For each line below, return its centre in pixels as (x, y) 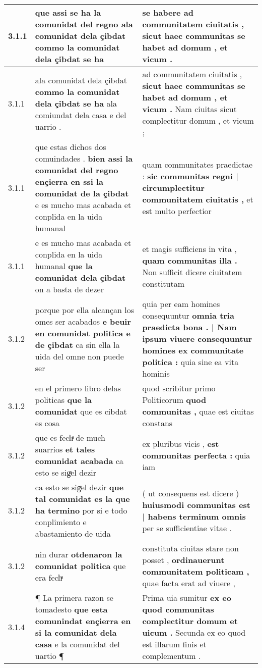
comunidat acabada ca (79, 461)
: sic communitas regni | (190, 176)
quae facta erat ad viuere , (189, 583)
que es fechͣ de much (70, 438)
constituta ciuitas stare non (190, 548)
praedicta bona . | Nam (189, 327)
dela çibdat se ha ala (76, 103)
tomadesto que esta (71, 609)
